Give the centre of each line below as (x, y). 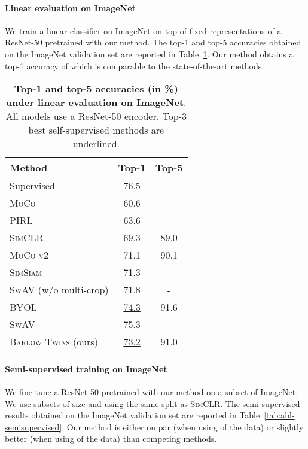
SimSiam (26, 272)
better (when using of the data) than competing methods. (111, 439)
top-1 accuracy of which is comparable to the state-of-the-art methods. (135, 66)
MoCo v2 (29, 255)
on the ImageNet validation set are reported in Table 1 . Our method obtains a (149, 54)
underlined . (96, 144)
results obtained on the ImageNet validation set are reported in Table (132, 415)
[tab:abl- (279, 415)
